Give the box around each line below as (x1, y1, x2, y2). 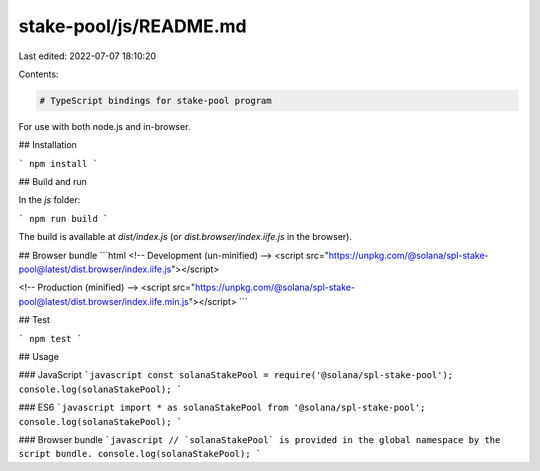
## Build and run (18, 176, 87, 188)
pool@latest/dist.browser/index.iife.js (18, 263, 172, 275)
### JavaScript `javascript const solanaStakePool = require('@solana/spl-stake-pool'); (18, 369, 454, 381)
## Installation (18, 139, 77, 151)
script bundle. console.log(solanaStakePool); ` (18, 448, 262, 460)
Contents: (18, 68, 59, 80)
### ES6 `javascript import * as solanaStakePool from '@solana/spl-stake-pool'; (18, 401, 426, 414)
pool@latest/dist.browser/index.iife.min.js (18, 295, 189, 307)
